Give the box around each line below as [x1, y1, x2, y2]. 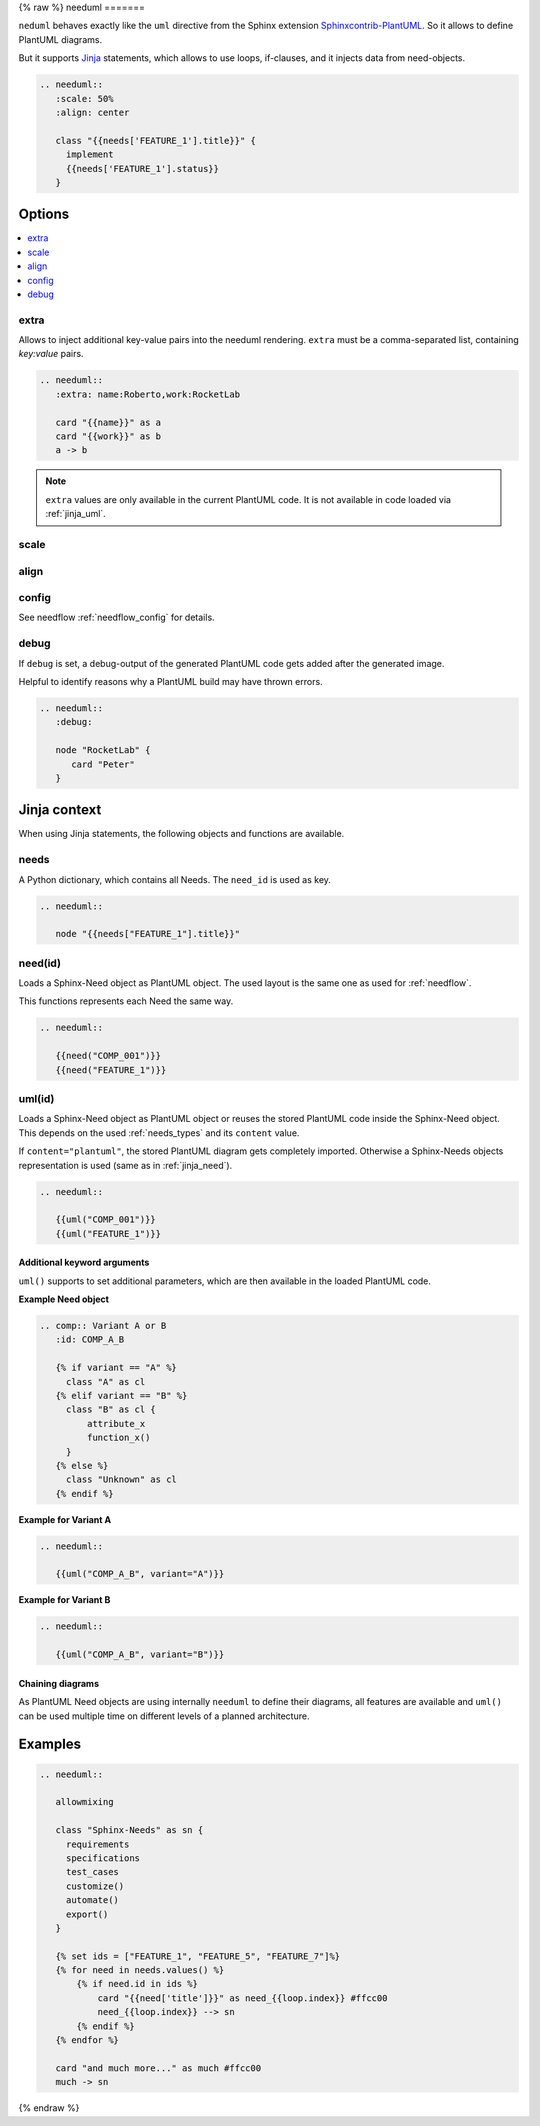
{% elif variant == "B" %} [55, 1390, 188, 1401]
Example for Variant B [18, 1594, 111, 1606]
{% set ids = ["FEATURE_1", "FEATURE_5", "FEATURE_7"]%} [55, 1950, 341, 1962]
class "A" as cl [65, 1376, 146, 1387]
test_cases [65, 1866, 120, 1878]
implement [65, 149, 114, 160]
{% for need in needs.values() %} [55, 1965, 225, 1976]
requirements [65, 1838, 130, 1850]
